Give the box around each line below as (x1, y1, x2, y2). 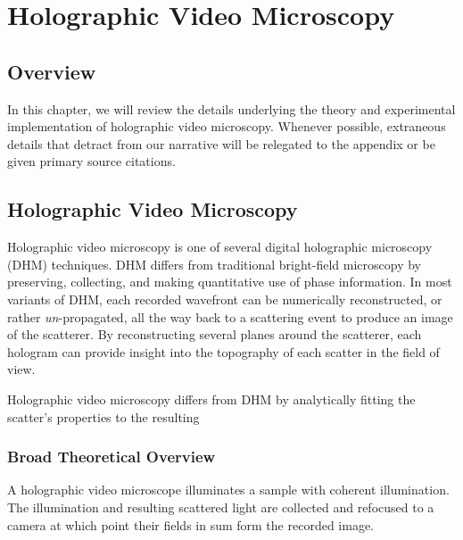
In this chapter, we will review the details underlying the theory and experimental (7, 99, 456, 118)
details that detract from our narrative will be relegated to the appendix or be (7, 134, 435, 153)
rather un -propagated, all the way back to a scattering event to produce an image (7, 307, 453, 326)
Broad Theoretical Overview (7, 445, 216, 468)
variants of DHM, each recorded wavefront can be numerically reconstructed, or (7, 289, 442, 308)
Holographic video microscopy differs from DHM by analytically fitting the (7, 389, 416, 408)
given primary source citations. (7, 152, 176, 170)
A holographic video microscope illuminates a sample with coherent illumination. (7, 480, 450, 499)
